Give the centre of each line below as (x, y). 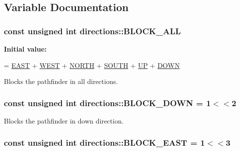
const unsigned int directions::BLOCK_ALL (92, 31)
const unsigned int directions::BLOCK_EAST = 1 (105, 142)
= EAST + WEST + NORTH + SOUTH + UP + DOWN (92, 65)
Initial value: (25, 49)
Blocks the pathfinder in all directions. (61, 81)
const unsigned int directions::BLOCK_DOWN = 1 (107, 103)
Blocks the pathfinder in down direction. (64, 121)
